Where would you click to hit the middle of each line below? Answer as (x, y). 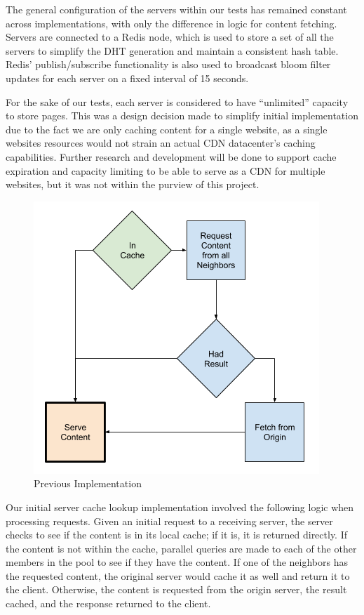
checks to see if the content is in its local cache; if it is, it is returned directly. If (177, 535)
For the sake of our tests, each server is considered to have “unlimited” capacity (177, 101)
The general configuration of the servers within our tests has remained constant (176, 9)
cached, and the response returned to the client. (108, 603)
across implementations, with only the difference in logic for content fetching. (171, 23)
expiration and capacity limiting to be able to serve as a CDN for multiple (166, 170)
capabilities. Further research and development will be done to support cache (171, 156)
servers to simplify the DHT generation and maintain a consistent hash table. (172, 50)
